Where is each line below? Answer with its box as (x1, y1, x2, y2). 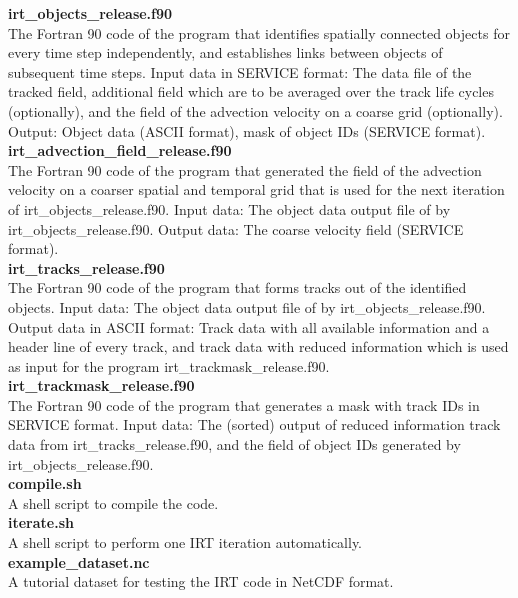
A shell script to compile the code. (8, 492, 219, 513)
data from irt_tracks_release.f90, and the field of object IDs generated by (8, 434, 461, 455)
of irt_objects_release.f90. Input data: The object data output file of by (8, 198, 451, 219)
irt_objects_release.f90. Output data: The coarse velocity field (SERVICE (8, 218, 464, 239)
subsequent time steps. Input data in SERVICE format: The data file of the (8, 61, 472, 82)
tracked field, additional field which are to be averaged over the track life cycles (8, 81, 494, 102)
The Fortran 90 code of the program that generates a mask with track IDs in (8, 394, 480, 415)
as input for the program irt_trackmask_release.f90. (8, 355, 330, 376)
